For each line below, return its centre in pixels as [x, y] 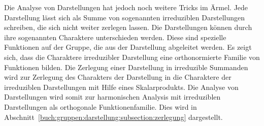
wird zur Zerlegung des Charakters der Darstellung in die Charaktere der [118, 77]
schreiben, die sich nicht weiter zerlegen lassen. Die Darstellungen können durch [128, 27]
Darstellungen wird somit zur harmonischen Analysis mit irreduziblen [112, 97]
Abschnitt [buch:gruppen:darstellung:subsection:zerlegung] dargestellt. [113, 117]
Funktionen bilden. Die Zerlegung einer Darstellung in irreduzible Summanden [126, 67]
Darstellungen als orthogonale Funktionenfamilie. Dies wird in [101, 106]
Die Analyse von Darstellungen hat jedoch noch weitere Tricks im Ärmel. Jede [126, 7]
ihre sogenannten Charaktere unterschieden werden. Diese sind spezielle [115, 37]
